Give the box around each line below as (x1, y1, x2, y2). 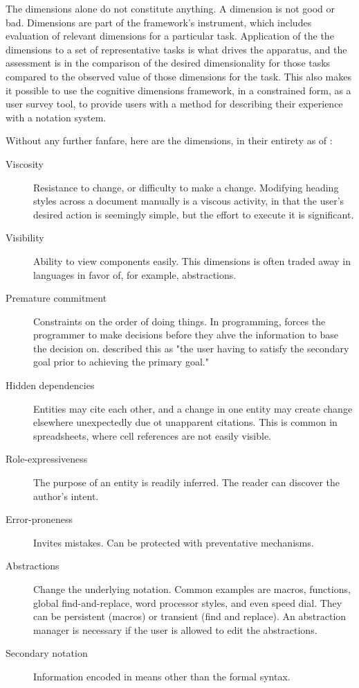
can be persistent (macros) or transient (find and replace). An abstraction (33, 609, 347, 623)
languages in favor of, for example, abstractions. (33, 267, 237, 282)
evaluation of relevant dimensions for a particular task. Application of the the (6, 28, 334, 43)
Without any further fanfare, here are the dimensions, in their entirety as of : (6, 133, 333, 148)
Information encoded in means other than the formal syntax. (33, 669, 291, 683)
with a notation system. (6, 110, 107, 124)
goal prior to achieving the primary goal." (33, 354, 209, 369)
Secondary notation (6, 646, 88, 660)
